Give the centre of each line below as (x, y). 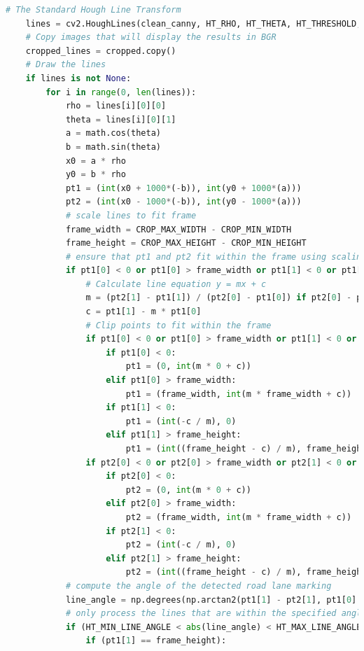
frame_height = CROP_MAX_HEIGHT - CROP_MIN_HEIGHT (186, 243)
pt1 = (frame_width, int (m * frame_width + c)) (239, 394)
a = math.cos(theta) (113, 133)
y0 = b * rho (96, 175)
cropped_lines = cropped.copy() (101, 51)
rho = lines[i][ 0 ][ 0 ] (116, 106)
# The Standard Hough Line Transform (93, 10)
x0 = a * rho (96, 161)
